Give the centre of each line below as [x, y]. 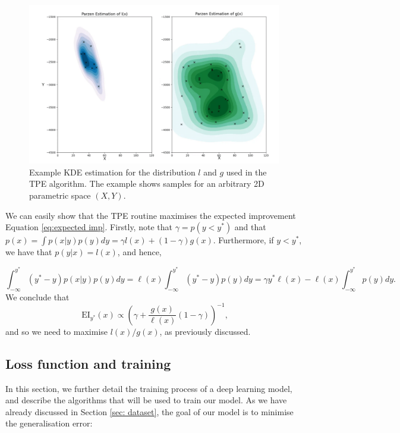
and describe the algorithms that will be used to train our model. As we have [146, 400]
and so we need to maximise [57, 331]
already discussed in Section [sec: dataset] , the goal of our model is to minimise [149, 411]
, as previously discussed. [205, 331]
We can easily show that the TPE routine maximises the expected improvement [151, 215]
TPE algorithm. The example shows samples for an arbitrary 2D [147, 183]
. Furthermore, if [243, 240]
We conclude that [37, 296]
